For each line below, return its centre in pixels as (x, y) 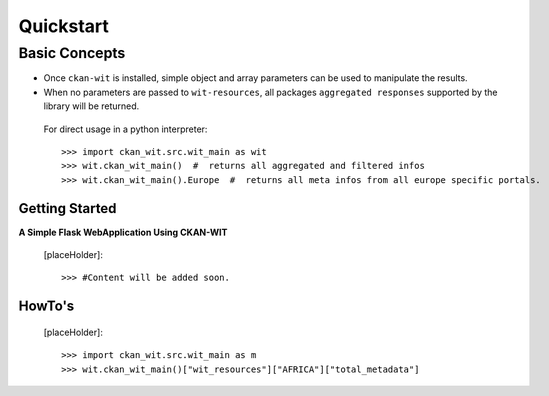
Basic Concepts (72, 53)
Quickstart (64, 26)
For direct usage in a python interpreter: (125, 129)
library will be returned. (91, 106)
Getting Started (67, 208)
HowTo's (46, 306)
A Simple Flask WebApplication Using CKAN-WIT (123, 232)
